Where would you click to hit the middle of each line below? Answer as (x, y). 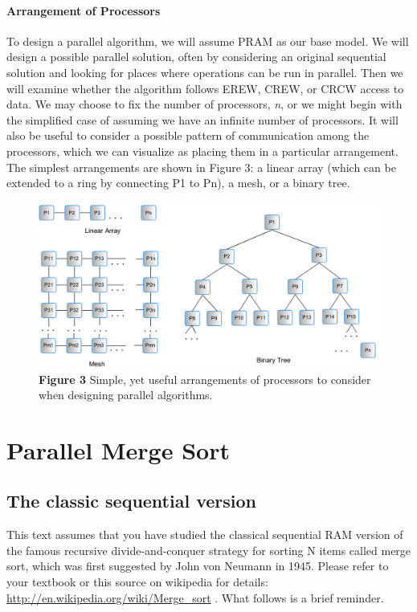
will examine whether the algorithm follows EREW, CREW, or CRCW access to (205, 88)
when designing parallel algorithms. (126, 395)
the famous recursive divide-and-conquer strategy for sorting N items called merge (209, 550)
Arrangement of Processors (84, 10)
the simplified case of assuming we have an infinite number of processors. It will (202, 119)
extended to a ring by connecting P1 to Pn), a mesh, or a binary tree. (178, 183)
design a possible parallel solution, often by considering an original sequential (196, 57)
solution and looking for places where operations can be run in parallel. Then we (205, 72)
